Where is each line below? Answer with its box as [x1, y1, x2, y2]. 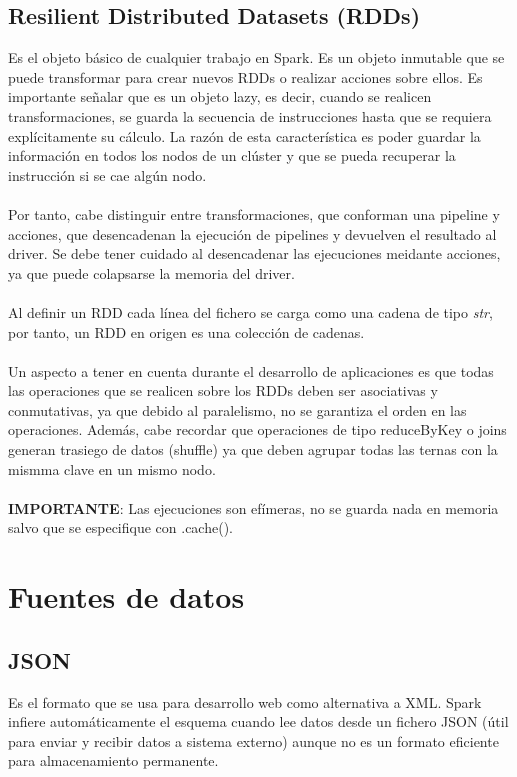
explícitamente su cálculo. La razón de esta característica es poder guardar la [8, 125, 481, 146]
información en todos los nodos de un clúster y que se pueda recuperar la [8, 145, 456, 166]
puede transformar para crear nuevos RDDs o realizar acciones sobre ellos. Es [8, 66, 483, 87]
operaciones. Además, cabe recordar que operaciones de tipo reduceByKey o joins [8, 419, 507, 440]
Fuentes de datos [8, 576, 245, 617]
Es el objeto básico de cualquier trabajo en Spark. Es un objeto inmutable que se [8, 47, 505, 68]
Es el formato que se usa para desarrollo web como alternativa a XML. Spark [8, 691, 482, 712]
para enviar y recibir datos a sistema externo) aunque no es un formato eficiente [8, 730, 499, 751]
